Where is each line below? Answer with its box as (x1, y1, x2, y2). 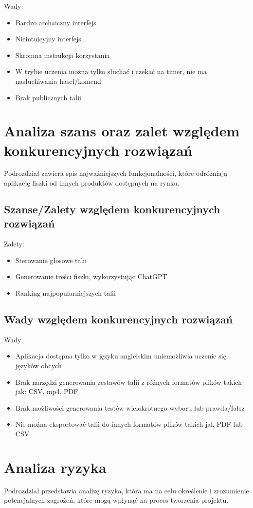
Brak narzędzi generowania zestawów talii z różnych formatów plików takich (15, 376, 242, 387)
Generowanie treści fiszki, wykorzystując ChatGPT (15, 271, 167, 282)
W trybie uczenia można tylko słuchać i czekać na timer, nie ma (15, 66, 207, 76)
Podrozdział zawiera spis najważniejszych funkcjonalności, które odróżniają (4, 168, 228, 178)
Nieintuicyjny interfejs (15, 34, 81, 44)
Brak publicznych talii (15, 92, 81, 102)
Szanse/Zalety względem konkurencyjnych (4, 202, 220, 217)
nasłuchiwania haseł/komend (15, 75, 101, 86)
